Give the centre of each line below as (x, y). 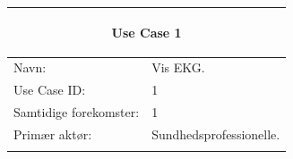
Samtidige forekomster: (77, 112)
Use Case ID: (50, 90)
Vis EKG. (178, 67)
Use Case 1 (146, 32)
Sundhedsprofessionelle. (216, 134)
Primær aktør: (53, 134)
